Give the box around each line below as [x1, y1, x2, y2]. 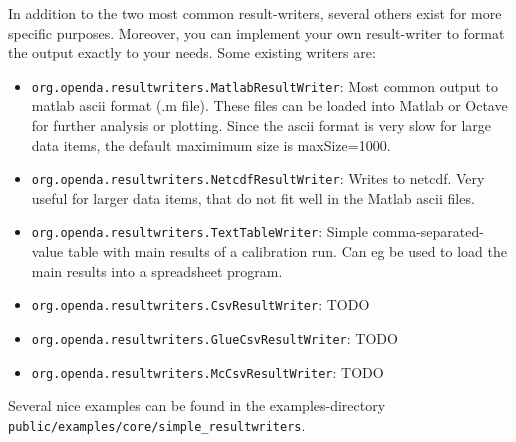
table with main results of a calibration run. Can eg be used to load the [67, 241, 507, 262]
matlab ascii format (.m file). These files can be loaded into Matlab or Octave [31, 95, 508, 116]
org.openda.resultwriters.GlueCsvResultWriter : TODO [31, 327, 398, 348]
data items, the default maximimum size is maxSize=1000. [31, 134, 391, 155]
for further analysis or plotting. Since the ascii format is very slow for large [31, 115, 492, 136]
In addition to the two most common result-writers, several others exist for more [8, 3, 502, 23]
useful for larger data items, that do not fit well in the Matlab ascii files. [31, 187, 475, 208]
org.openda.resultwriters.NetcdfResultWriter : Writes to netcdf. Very [31, 168, 485, 189]
